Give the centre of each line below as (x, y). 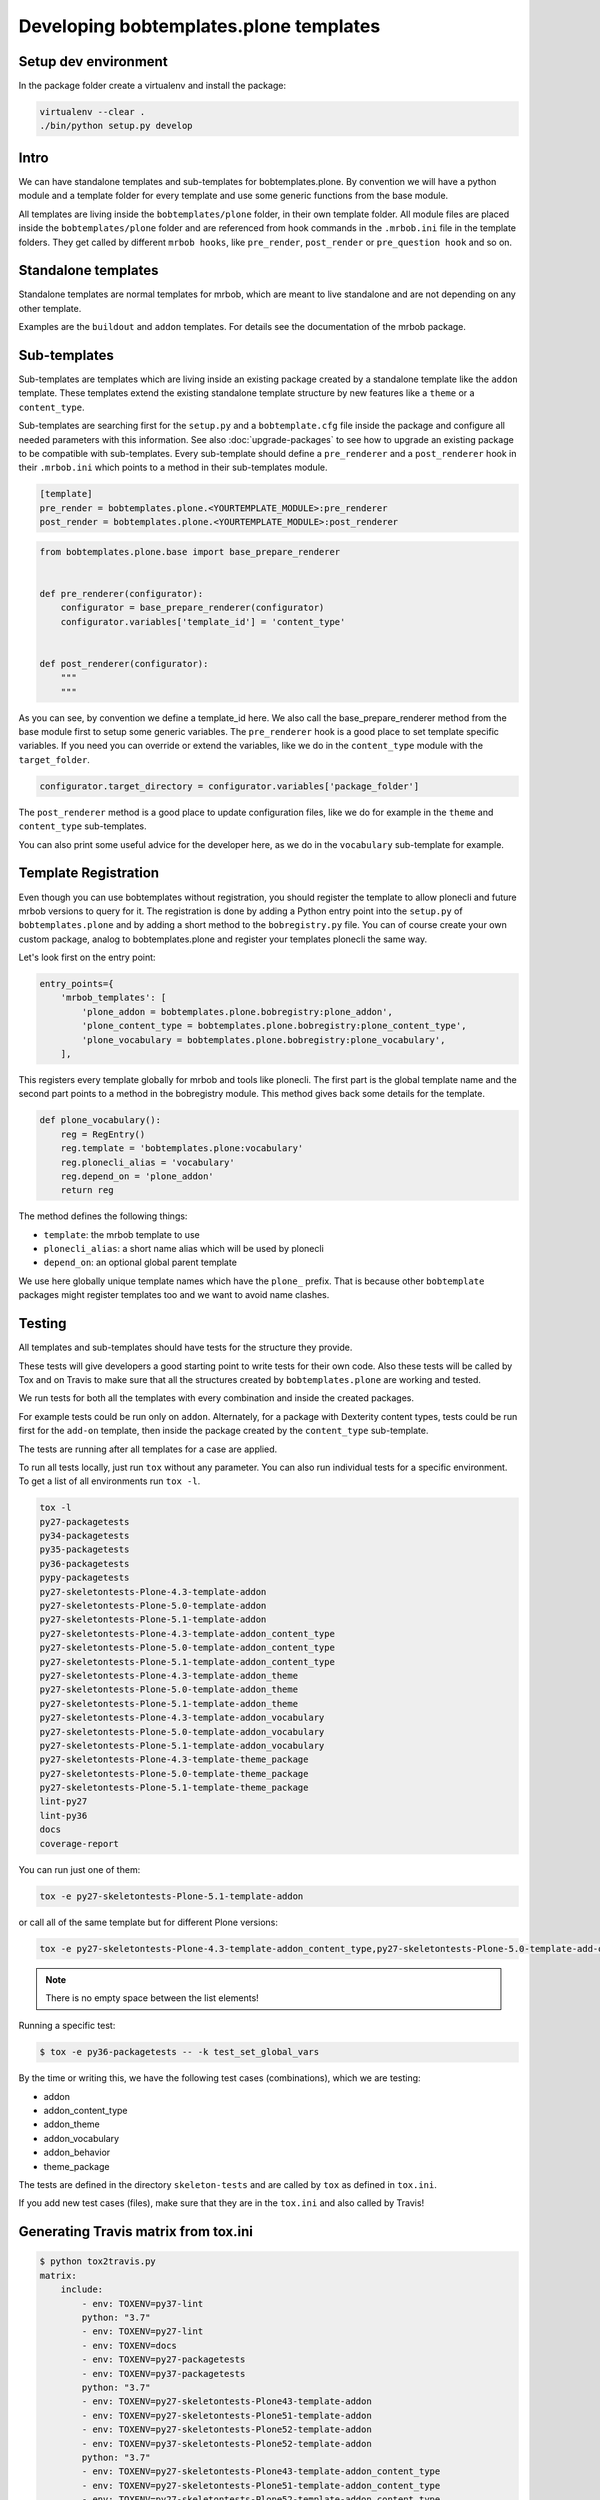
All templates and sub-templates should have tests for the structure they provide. (185, 1347)
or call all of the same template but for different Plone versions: (148, 1922)
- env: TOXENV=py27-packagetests (163, 2359)
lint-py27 (63, 1801)
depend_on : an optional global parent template (140, 1262)
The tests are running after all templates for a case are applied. (148, 1449)
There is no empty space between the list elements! (152, 1997)
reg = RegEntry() (103, 1134)
